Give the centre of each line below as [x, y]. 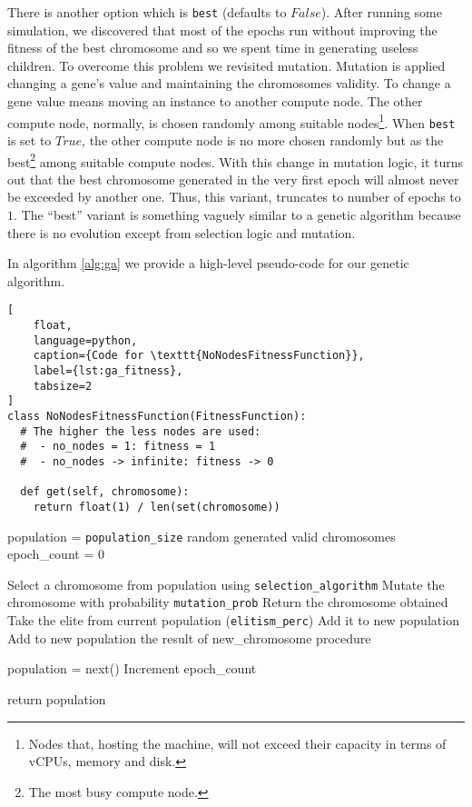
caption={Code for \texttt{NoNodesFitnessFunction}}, [199, 356]
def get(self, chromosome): [105, 492]
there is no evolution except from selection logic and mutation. [182, 232]
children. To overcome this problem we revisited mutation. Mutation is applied [226, 65]
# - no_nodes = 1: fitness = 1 [118, 447]
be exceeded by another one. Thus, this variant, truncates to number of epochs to [234, 197]
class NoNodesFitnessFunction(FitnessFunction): [157, 416]
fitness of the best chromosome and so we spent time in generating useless [213, 48]
